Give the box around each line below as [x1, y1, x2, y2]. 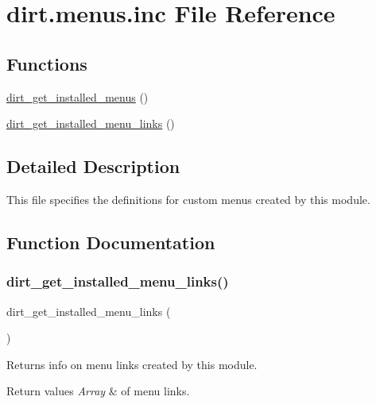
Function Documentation [6, 229, 215, 254]
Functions [6, 51, 87, 75]
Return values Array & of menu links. [6, 383, 190, 399]
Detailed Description [6, 154, 180, 179]
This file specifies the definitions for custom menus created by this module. [6, 190, 370, 207]
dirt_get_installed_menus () [6, 88, 149, 105]
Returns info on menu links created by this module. [6, 356, 258, 372]
